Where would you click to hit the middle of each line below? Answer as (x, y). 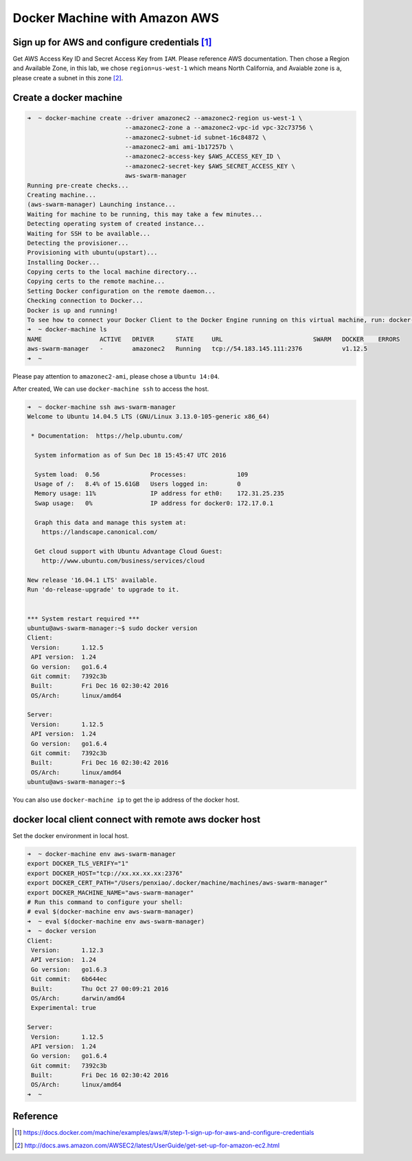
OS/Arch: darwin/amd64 (78, 998)
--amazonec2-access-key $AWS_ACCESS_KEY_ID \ (203, 157)
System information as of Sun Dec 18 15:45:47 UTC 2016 (130, 455)
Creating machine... (61, 195)
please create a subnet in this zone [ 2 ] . (68, 78)
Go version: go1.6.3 (69, 969)
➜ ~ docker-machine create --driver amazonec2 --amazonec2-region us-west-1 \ (165, 118)
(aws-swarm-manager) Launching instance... (102, 205)
